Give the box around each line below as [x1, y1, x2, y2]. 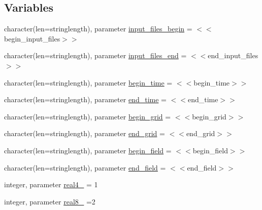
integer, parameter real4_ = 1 [4, 179, 98, 190]
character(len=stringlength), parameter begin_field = [4, 145, 172, 155]
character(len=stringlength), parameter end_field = [4, 162, 166, 173]
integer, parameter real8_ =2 [4, 196, 95, 206]
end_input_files [208, 50, 258, 61]
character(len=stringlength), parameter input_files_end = [4, 50, 187, 61]
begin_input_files [4, 33, 60, 44]
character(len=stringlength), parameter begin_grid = [4, 111, 171, 121]
